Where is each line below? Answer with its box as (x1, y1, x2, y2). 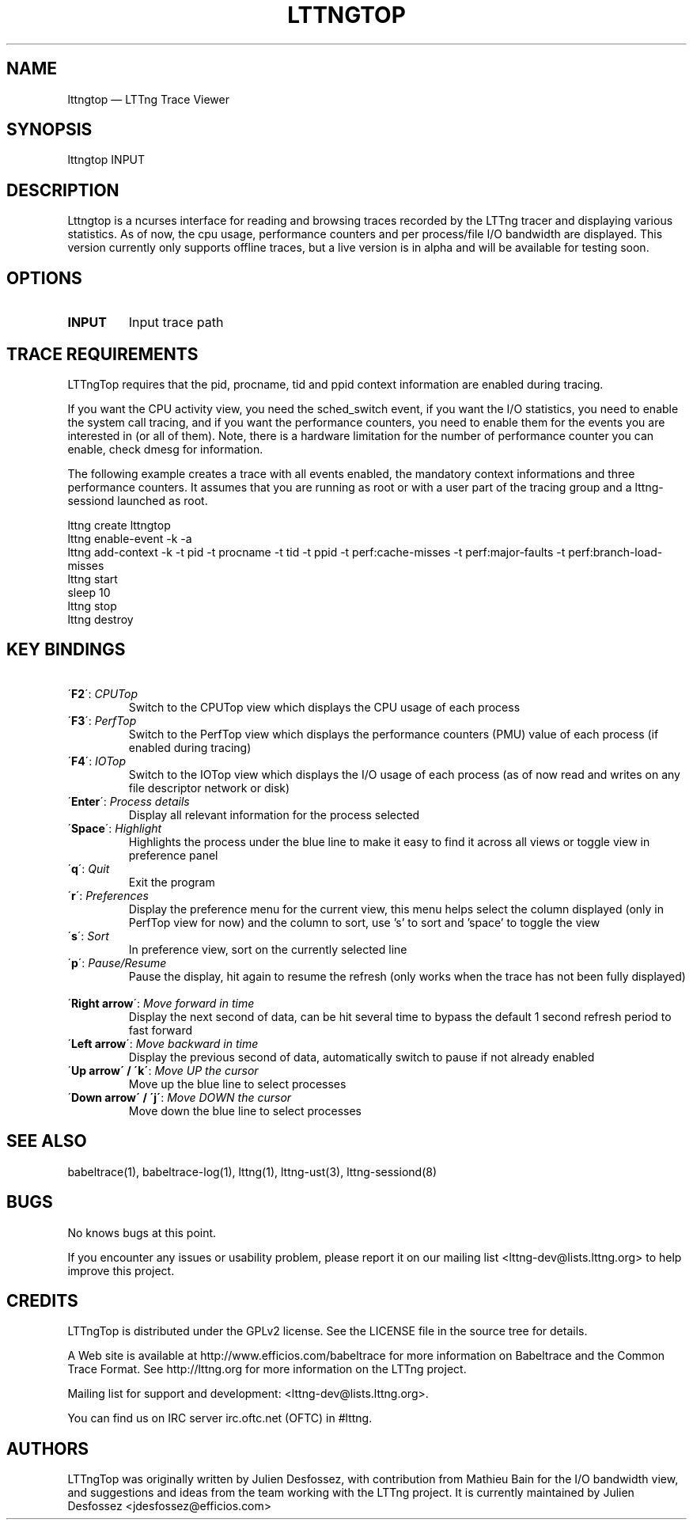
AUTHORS (6, 1438, 89, 1459)
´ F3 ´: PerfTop (67, 713, 137, 727)
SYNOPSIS (6, 120, 93, 140)
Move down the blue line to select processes (128, 1103, 362, 1118)
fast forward (128, 1023, 193, 1037)
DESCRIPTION (6, 180, 119, 200)
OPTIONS (6, 268, 82, 288)
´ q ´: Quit (67, 861, 110, 875)
